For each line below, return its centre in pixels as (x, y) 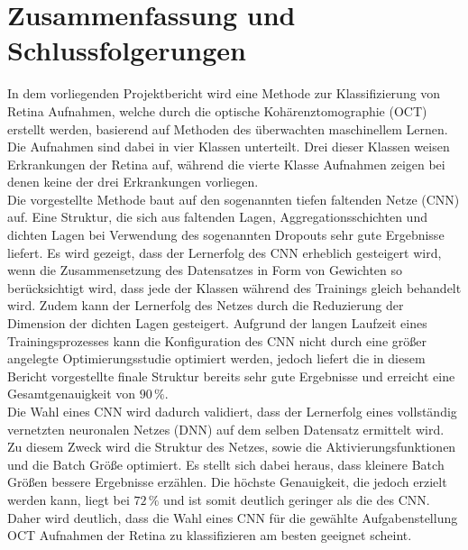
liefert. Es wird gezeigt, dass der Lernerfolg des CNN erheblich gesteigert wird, (225, 252)
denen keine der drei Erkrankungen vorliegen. (133, 182)
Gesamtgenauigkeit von (72, 394)
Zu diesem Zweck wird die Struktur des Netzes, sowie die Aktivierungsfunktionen (232, 447)
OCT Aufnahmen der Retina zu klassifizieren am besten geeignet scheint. (210, 535)
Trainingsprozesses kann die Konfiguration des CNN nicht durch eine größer (217, 340)
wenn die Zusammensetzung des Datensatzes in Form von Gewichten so (205, 270)
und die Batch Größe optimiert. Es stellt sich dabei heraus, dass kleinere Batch (226, 464)
